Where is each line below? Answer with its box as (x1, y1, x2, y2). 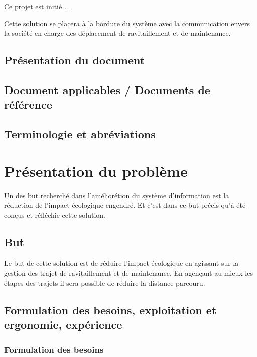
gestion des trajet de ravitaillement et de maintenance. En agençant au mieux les (4, 267, 253, 278)
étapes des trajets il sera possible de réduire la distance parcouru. (4, 277, 205, 288)
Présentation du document (4, 52, 145, 68)
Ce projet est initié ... (4, 1, 70, 11)
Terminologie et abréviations (4, 126, 156, 142)
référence (4, 97, 52, 112)
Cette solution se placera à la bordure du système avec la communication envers (4, 18, 250, 28)
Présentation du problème (4, 160, 188, 181)
